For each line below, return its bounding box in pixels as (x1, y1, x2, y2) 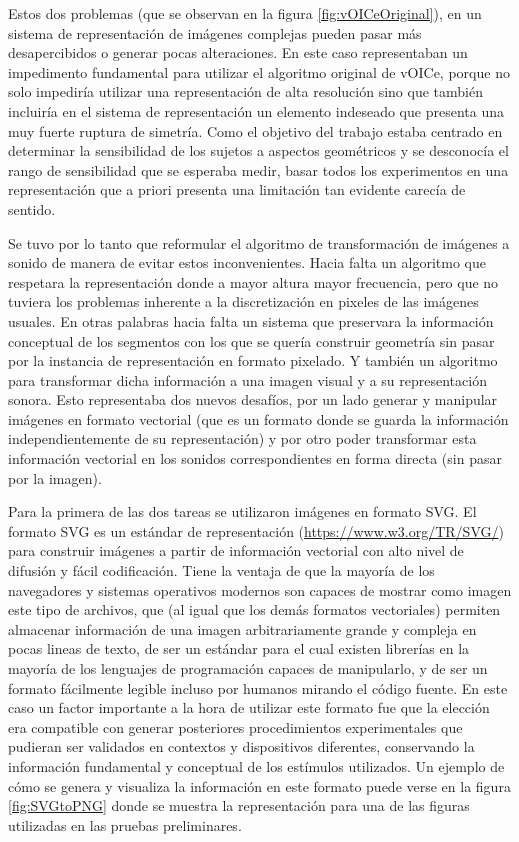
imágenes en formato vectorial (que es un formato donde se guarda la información (8, 408, 509, 429)
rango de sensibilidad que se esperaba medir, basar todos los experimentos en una (8, 159, 509, 180)
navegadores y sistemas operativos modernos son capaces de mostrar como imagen (8, 579, 512, 600)
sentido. (8, 198, 56, 219)
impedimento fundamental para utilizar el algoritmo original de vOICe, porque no (8, 61, 510, 82)
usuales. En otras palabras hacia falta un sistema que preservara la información (8, 310, 494, 331)
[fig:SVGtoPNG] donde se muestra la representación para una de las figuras (8, 795, 470, 816)
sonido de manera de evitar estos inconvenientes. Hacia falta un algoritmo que (8, 252, 486, 273)
